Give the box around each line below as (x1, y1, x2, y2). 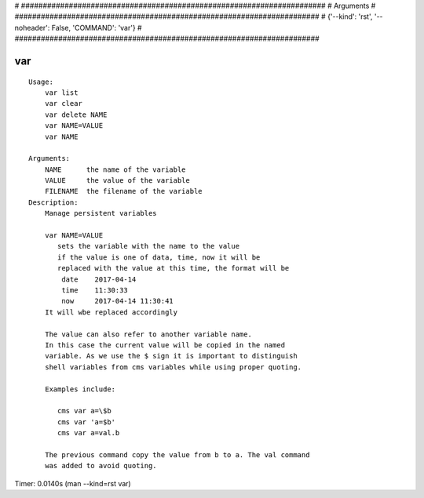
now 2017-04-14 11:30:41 (61, 296, 174, 306)
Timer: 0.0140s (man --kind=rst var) (14, 478, 131, 488)
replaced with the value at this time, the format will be (57, 264, 290, 273)
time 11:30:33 (61, 286, 129, 294)
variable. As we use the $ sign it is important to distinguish (44, 351, 298, 361)
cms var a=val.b (57, 428, 120, 438)
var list (44, 88, 79, 97)
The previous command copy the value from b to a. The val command (44, 450, 310, 459)
